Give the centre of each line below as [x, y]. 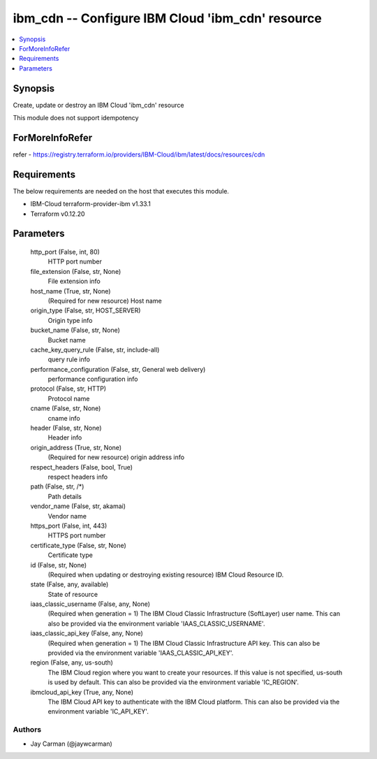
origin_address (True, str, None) [76, 447]
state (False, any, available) [69, 584]
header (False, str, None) [66, 428]
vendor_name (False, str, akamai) [78, 506]
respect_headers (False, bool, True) [81, 467]
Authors [27, 730]
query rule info [69, 359]
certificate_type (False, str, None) [79, 545]
